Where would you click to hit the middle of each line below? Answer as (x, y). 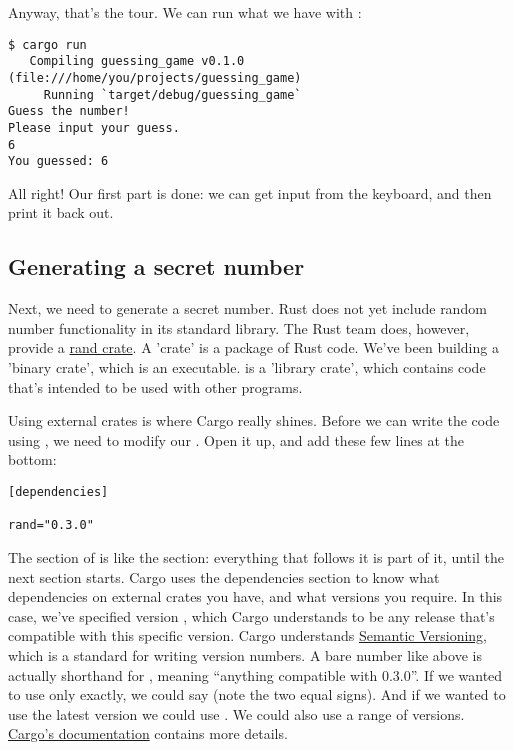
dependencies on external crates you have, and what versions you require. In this (255, 596)
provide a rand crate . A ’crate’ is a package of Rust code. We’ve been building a (253, 347)
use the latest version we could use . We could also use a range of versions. (236, 713)
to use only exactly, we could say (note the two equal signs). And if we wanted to (257, 694)
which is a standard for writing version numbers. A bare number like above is (245, 654)
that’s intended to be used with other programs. (155, 386)
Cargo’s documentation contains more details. (148, 733)
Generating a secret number (156, 266)
